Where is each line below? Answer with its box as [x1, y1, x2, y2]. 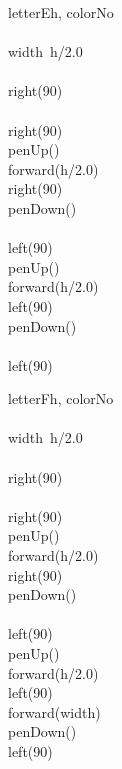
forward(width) [8, 701, 101, 722]
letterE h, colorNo [8, 2, 114, 22]
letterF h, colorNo [8, 388, 114, 409]
